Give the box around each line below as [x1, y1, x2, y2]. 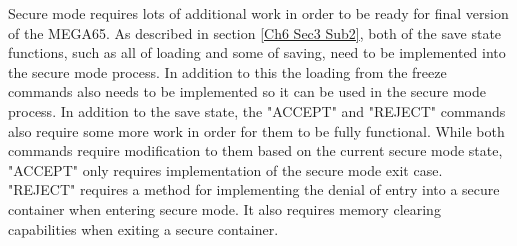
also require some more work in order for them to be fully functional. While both [8, 120, 505, 141]
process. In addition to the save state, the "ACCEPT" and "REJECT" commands [8, 100, 506, 121]
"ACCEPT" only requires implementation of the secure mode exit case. [8, 159, 443, 180]
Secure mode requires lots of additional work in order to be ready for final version [8, 3, 509, 23]
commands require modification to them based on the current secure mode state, [8, 140, 503, 161]
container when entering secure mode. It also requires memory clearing [8, 198, 441, 219]
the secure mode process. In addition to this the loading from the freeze [8, 61, 447, 82]
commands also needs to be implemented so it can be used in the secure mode [8, 81, 486, 102]
